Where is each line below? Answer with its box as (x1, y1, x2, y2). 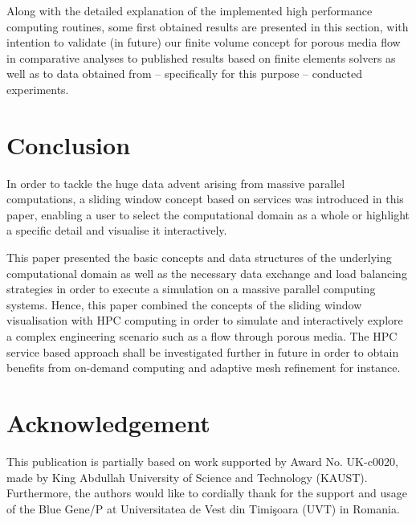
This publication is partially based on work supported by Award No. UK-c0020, (6, 452, 398, 469)
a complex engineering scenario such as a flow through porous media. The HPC (6, 328, 398, 345)
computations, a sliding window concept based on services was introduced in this (6, 190, 404, 207)
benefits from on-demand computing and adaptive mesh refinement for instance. (6, 359, 401, 376)
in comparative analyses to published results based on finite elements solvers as (6, 49, 396, 66)
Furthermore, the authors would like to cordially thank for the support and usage (6, 484, 407, 501)
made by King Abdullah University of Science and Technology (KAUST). (6, 468, 368, 485)
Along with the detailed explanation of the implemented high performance (6, 2, 373, 18)
